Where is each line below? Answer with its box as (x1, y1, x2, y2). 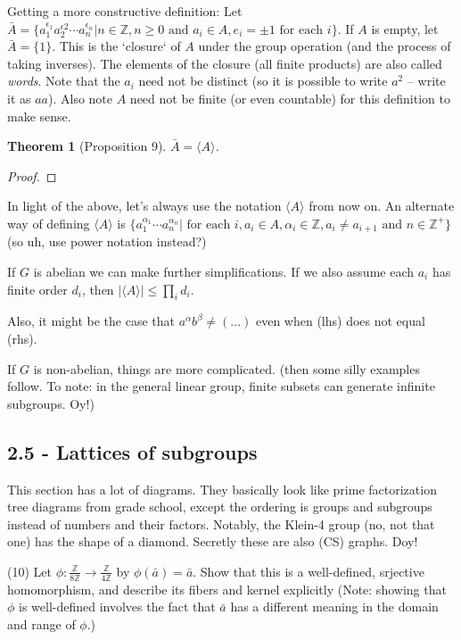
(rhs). (7, 328, 37, 347)
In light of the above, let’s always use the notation (7, 196, 282, 215)
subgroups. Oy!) (7, 394, 95, 412)
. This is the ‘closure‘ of (52, 37, 181, 55)
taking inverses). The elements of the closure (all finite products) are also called (7, 54, 442, 72)
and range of (7, 614, 76, 633)
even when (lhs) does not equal (255, 312, 425, 330)
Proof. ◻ (7, 166, 57, 185)
